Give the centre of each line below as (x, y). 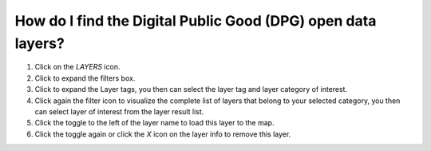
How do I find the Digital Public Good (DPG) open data (196, 21)
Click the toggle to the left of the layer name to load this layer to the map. (154, 123)
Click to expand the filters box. (85, 78)
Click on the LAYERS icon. (77, 67)
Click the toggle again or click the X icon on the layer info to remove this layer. (163, 134)
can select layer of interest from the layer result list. (119, 111)
